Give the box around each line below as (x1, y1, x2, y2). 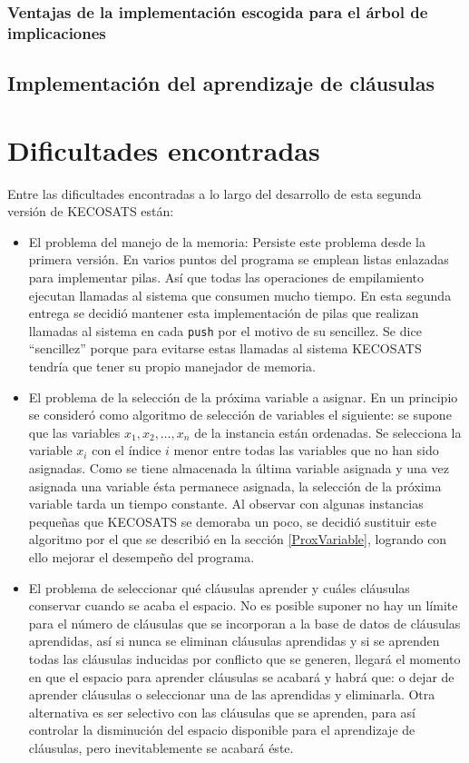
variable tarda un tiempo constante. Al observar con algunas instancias (28, 494, 424, 513)
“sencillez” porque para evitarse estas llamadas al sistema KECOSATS (28, 339, 422, 358)
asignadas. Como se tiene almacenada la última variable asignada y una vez (28, 459, 449, 478)
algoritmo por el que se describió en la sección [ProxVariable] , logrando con (28, 530, 447, 549)
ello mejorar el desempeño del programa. (28, 548, 255, 567)
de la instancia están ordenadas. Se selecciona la (194, 422, 462, 441)
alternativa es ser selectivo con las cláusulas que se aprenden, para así (28, 702, 415, 721)
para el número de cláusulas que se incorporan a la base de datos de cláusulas (28, 613, 461, 632)
